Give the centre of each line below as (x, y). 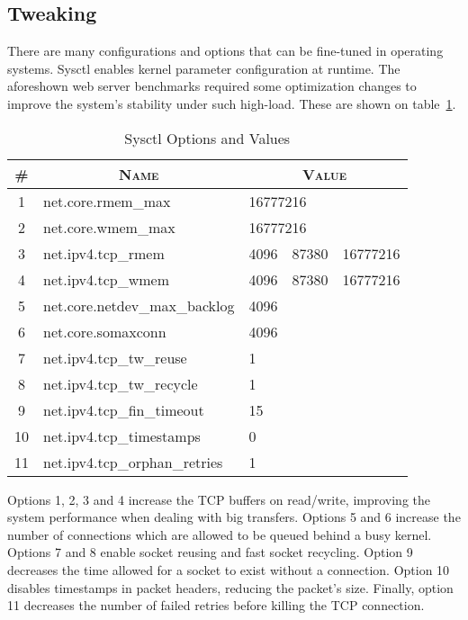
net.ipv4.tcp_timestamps (122, 436)
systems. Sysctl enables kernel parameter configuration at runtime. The (204, 68)
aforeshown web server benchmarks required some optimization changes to (212, 86)
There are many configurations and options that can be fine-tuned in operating (225, 51)
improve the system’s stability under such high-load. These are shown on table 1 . (232, 103)
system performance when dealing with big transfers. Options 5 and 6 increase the (234, 517)
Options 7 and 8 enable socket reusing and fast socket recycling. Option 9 (210, 552)
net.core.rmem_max (107, 201)
